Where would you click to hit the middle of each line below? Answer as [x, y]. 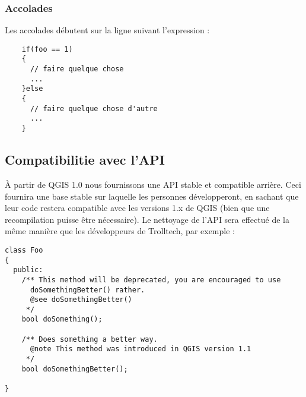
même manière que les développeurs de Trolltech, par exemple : [120, 231]
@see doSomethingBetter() [81, 300]
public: [28, 270]
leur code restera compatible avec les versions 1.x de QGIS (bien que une [137, 208]
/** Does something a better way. [90, 339]
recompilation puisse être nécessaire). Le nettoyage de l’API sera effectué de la [147, 219]
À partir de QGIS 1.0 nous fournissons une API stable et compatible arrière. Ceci [153, 184]
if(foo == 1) [47, 49]
